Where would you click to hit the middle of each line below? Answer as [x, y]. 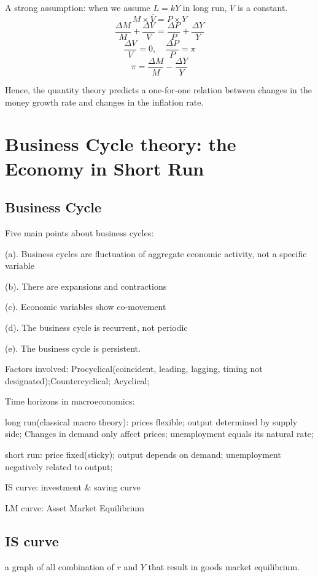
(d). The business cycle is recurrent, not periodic [96, 327]
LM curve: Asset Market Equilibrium [75, 507]
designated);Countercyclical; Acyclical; [77, 380]
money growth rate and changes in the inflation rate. [104, 102]
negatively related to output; [59, 466]
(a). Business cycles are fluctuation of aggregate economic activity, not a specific [156, 253]
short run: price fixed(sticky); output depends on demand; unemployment [143, 455]
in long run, [205, 7]
